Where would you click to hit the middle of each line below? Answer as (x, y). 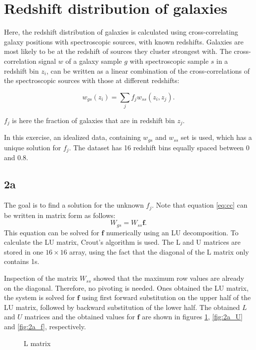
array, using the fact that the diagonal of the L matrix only (159, 251)
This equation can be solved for (52, 232)
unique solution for (33, 147)
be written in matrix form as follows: (60, 215)
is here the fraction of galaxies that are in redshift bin (93, 120)
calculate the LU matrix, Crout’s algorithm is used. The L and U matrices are (122, 242)
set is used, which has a (216, 137)
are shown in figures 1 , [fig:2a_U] (192, 317)
